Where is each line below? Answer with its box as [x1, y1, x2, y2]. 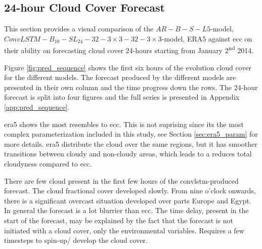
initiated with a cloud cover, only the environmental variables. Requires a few [4, 225, 244, 235]
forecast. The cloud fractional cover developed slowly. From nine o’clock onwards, [4, 185, 256, 196]
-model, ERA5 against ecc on [161, 33, 252, 44]
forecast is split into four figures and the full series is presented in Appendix [4, 92, 240, 102]
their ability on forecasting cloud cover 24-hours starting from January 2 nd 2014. [4, 44, 254, 56]
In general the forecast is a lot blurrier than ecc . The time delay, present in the [4, 205, 249, 216]
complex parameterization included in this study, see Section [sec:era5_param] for [4, 129, 258, 139]
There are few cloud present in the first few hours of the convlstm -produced [4, 175, 239, 186]
